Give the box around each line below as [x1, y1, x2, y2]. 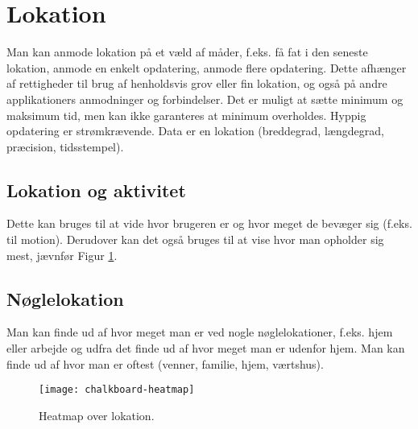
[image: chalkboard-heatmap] [39, 384, 195, 396]
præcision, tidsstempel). [6, 138, 124, 155]
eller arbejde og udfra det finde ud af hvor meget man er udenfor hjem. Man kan [6, 340, 405, 357]
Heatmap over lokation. [39, 406, 155, 423]
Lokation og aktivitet [6, 177, 186, 202]
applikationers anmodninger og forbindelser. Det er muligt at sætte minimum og [6, 90, 404, 107]
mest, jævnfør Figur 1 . [6, 246, 118, 263]
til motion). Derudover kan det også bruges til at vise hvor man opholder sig [6, 231, 384, 248]
